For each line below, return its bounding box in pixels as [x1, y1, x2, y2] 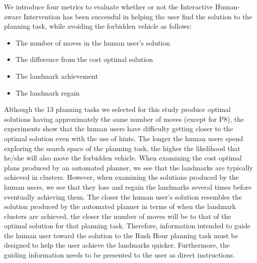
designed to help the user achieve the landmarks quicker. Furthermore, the [4, 240, 230, 250]
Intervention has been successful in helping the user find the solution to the [23, 11, 253, 21]
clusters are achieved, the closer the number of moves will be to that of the [4, 210, 231, 221]
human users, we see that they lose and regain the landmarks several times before [4, 181, 252, 192]
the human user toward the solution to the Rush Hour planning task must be [4, 230, 238, 240]
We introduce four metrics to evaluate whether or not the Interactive [4, 1, 213, 11]
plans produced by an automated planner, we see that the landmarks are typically [4, 162, 253, 172]
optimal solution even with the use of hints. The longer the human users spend [4, 133, 243, 143]
